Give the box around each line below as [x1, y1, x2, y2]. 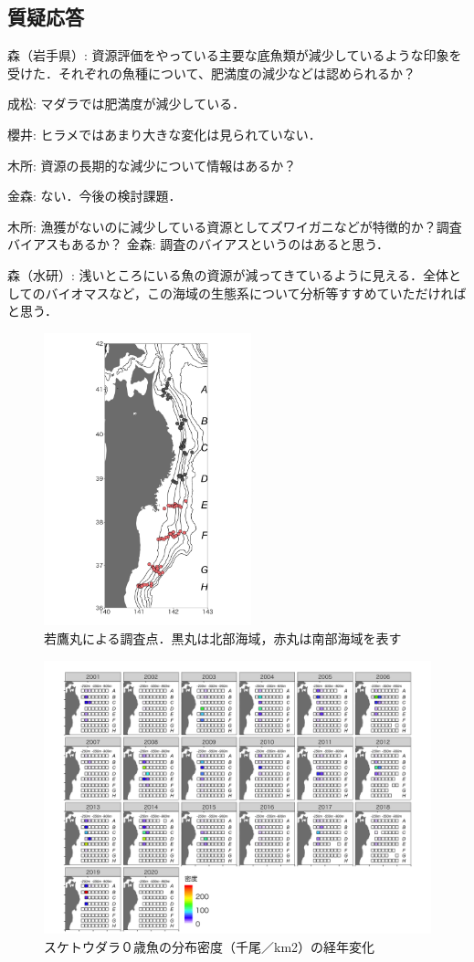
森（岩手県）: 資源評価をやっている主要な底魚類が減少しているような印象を [7, 46, 462, 65]
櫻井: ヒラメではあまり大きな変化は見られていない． [7, 124, 321, 143]
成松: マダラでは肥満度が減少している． [7, 94, 246, 113]
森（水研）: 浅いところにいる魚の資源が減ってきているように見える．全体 [7, 265, 449, 284]
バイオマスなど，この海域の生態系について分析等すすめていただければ [45, 283, 467, 302]
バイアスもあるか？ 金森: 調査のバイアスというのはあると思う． [7, 235, 390, 254]
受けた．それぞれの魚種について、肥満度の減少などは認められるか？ [7, 63, 416, 82]
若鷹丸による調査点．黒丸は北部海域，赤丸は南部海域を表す [44, 629, 402, 648]
